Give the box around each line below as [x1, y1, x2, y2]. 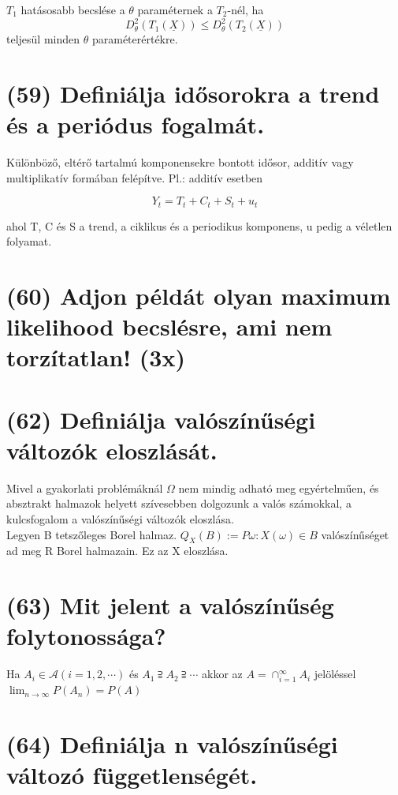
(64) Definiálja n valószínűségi [6, 727, 338, 759]
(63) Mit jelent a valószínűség [6, 589, 334, 621]
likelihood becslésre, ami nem [6, 310, 333, 343]
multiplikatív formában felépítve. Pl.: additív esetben [6, 169, 263, 186]
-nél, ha [227, 2, 264, 17]
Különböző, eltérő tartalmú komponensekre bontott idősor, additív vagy [6, 154, 354, 170]
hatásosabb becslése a [20, 2, 125, 17]
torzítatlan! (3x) [6, 341, 185, 373]
